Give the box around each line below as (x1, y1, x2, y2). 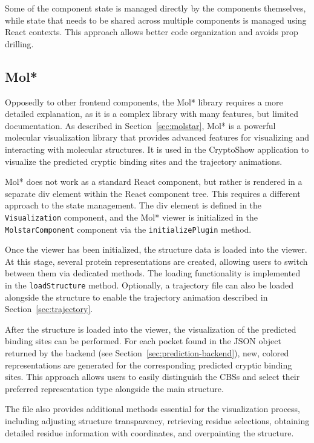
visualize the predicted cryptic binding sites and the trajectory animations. (5, 155, 283, 167)
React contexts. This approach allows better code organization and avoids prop (5, 25, 298, 38)
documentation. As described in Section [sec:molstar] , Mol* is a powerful (5, 119, 276, 132)
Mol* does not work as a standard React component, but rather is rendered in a (5, 175, 303, 188)
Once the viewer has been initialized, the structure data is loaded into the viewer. (5, 243, 307, 256)
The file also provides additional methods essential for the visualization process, (5, 402, 301, 415)
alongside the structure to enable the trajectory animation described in (5, 290, 268, 303)
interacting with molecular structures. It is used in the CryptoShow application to (5, 142, 309, 155)
